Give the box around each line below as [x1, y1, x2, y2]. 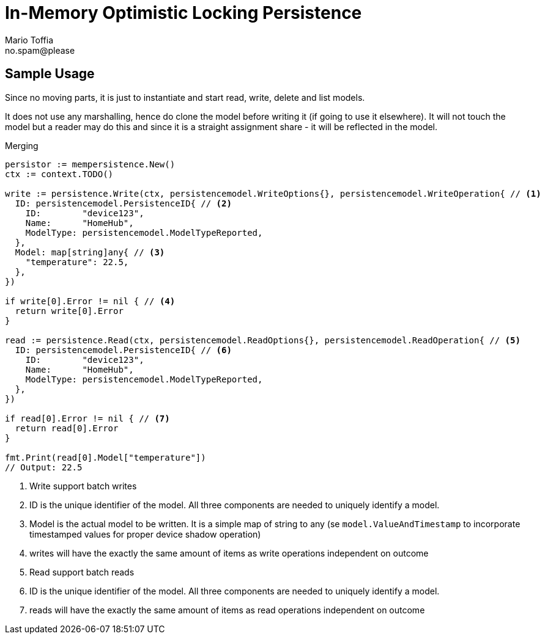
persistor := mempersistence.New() [5, 159, 176, 169]
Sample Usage [5, 66, 95, 82]
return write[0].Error [15, 305, 124, 316]
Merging [5, 140, 39, 151]
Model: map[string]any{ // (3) [15, 247, 165, 257]
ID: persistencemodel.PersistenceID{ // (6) [15, 345, 232, 355]
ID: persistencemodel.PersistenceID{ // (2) [15, 198, 232, 208]
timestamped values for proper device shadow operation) [29, 528, 261, 539]
